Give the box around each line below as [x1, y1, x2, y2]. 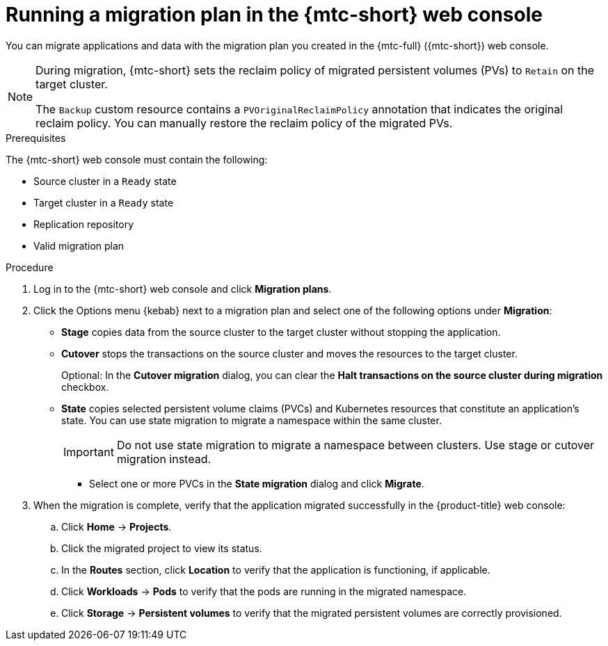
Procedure [6, 261, 54, 273]
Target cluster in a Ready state [33, 196, 174, 209]
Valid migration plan [33, 239, 125, 252]
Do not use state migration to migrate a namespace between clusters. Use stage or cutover [116, 437, 595, 452]
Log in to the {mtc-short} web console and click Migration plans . [33, 282, 332, 295]
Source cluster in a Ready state [33, 175, 177, 187]
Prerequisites [6, 131, 66, 144]
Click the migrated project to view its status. [61, 542, 262, 554]
